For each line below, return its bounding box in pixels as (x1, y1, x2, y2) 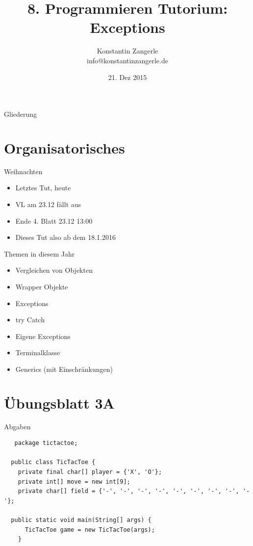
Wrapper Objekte (15, 281, 68, 291)
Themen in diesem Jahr (4, 248, 75, 259)
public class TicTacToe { (11, 459, 96, 466)
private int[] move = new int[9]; (18, 478, 130, 485)
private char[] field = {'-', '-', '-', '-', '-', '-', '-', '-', (18, 488, 239, 495)
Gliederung (4, 109, 37, 119)
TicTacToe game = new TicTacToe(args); (25, 526, 155, 533)
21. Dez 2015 (108, 72, 147, 82)
